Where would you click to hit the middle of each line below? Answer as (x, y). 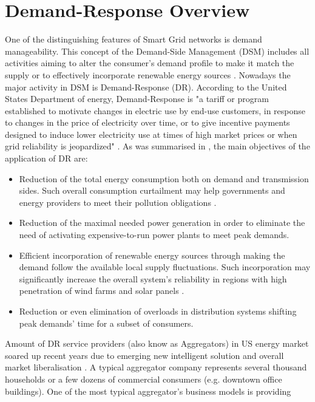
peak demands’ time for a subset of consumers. (106, 323)
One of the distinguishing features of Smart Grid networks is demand (134, 39)
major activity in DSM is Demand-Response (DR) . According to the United (146, 87)
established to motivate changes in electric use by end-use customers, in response (155, 110)
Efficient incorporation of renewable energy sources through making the (152, 255)
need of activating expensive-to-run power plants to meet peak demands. (154, 235)
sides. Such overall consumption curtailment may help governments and (152, 190)
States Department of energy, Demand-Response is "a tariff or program (137, 99)
